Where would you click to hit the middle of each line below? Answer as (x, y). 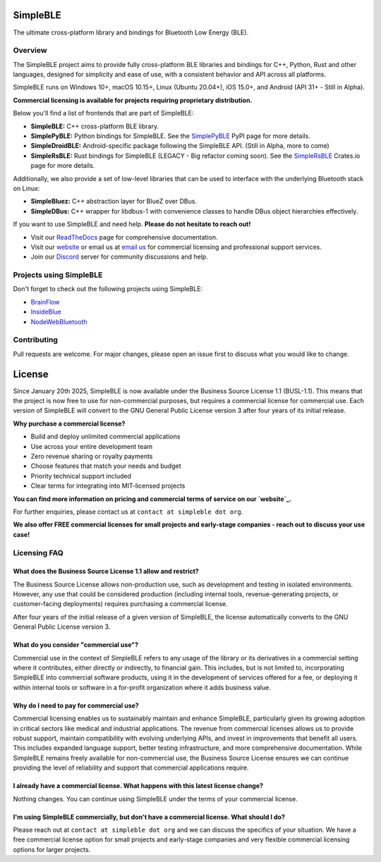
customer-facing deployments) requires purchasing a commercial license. (121, 604)
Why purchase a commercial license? (69, 424)
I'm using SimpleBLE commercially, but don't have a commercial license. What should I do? (149, 817)
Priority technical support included (81, 476)
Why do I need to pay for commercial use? (76, 706)
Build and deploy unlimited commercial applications (105, 436)
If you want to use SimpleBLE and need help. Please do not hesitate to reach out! (132, 224)
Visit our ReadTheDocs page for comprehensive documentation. (124, 237)
